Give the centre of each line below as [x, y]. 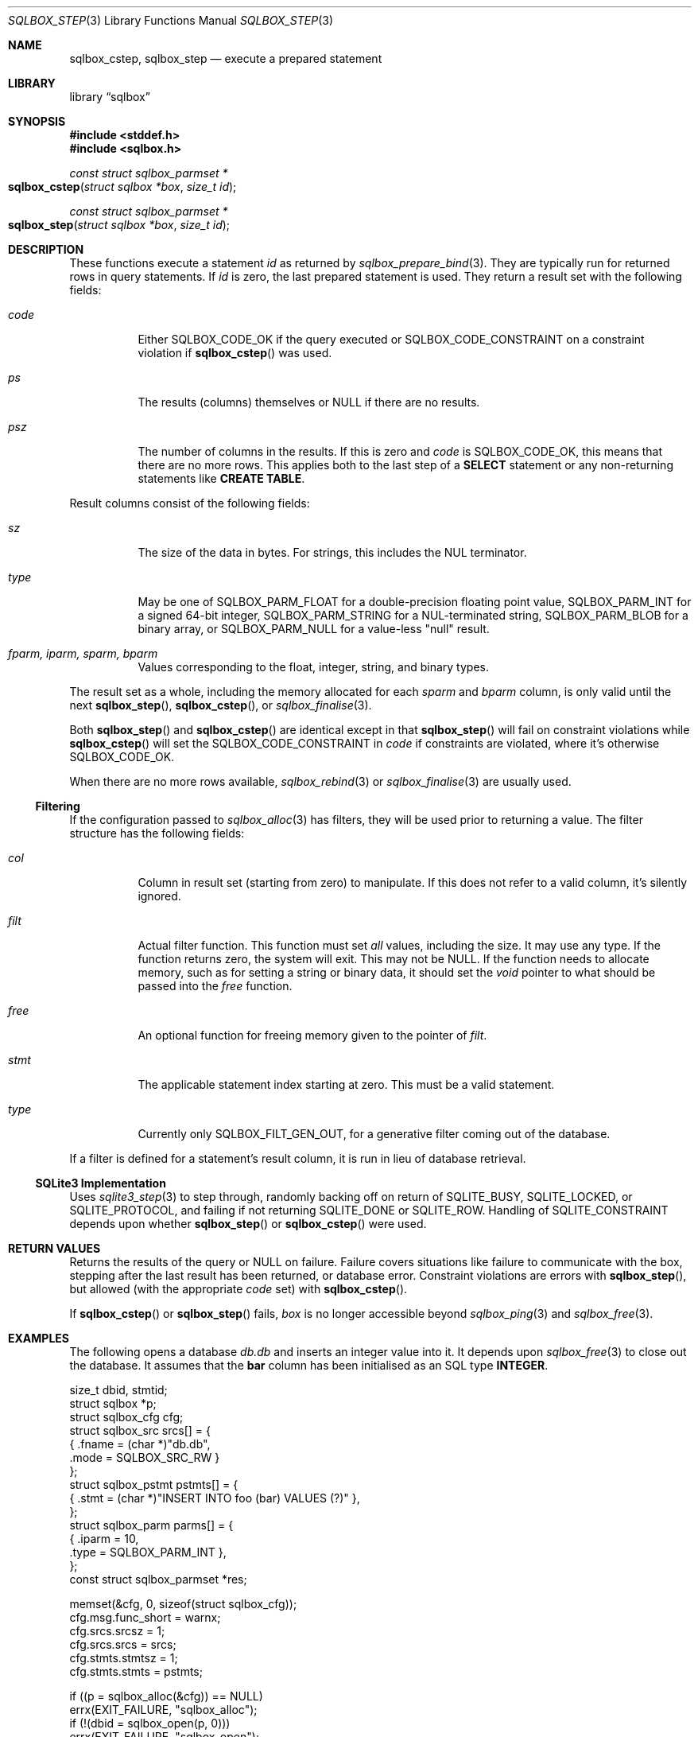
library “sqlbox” [110, 97]
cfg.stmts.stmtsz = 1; [124, 1658]
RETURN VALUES [54, 1248]
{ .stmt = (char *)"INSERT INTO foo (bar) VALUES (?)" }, [215, 1498]
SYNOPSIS [37, 121]
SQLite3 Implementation [101, 1183]
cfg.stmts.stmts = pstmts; [136, 1671]
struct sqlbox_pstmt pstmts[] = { [154, 1484]
